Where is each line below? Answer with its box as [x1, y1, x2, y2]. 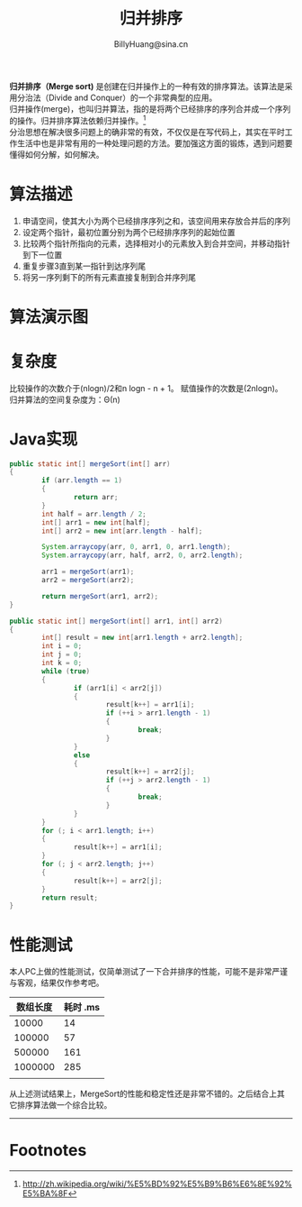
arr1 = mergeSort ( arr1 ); [41, 567, 135, 577]
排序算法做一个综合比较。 [16, 1100, 112, 1111]
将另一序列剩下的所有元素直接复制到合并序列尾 [22, 271, 196, 282]
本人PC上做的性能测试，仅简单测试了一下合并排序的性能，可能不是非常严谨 [9, 966, 289, 977]
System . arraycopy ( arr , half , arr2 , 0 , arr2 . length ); [41, 551, 244, 560]
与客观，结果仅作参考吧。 [9, 977, 104, 988]
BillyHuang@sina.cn [113, 38, 189, 50]
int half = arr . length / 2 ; [41, 509, 147, 518]
